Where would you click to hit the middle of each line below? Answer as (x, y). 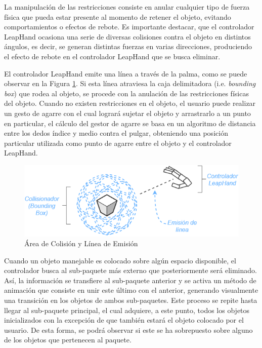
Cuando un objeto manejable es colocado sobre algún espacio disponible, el (120, 260)
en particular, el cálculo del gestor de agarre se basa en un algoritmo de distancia (130, 123)
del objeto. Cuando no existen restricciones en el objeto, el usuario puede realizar (130, 103)
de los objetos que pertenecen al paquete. (68, 340)
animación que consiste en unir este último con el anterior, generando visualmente (131, 290)
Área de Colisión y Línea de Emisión (81, 243)
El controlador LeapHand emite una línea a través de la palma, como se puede (126, 73)
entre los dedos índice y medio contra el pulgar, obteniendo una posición (116, 133)
